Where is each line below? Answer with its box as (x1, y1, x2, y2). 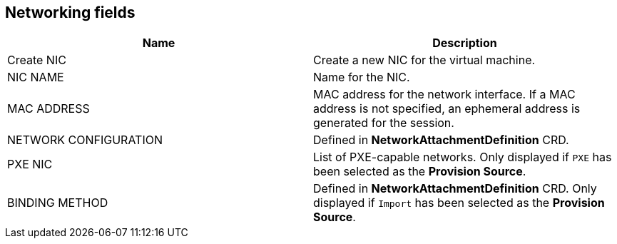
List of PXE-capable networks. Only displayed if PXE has (313, 150, 612, 165)
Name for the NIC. (313, 70, 410, 85)
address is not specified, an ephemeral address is (313, 101, 581, 116)
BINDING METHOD (7, 195, 108, 210)
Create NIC (7, 53, 66, 68)
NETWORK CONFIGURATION (7, 133, 163, 148)
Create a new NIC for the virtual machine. (313, 53, 536, 68)
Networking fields (5, 4, 136, 21)
